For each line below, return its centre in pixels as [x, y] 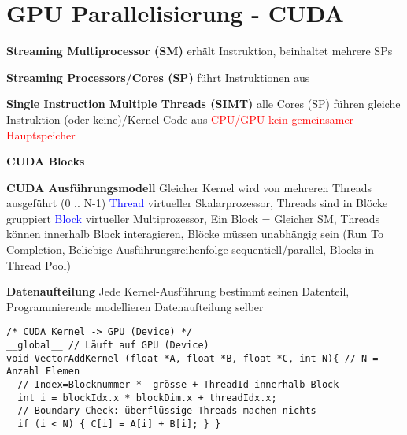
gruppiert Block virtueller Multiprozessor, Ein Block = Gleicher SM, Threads [193, 218]
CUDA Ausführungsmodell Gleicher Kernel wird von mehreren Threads [189, 187]
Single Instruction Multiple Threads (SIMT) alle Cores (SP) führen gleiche [203, 104]
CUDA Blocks [46, 161]
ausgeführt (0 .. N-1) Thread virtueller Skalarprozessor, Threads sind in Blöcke [197, 203]
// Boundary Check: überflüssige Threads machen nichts [167, 411]
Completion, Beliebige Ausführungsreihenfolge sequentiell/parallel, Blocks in [191, 249]
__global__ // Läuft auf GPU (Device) [108, 346]
